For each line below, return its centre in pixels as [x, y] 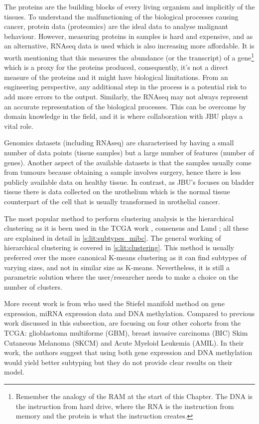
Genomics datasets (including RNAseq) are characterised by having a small [119, 143]
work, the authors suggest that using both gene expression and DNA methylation [128, 352]
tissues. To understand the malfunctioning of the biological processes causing [121, 16]
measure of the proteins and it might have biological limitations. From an [116, 77]
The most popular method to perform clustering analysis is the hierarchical [119, 218]
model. [14, 372]
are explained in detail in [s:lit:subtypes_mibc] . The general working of [113, 237]
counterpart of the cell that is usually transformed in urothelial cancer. [112, 201]
